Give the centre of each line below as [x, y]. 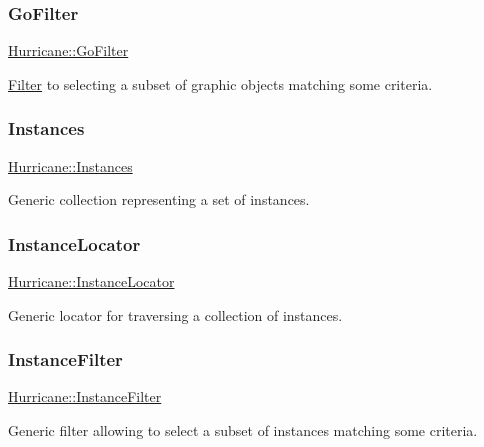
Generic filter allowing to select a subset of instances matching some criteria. [243, 430]
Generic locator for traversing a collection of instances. [175, 314]
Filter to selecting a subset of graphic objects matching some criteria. [220, 83]
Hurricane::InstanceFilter [85, 396]
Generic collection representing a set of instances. [159, 199]
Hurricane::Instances [70, 165]
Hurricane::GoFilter [68, 50]
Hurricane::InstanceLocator [91, 281]
